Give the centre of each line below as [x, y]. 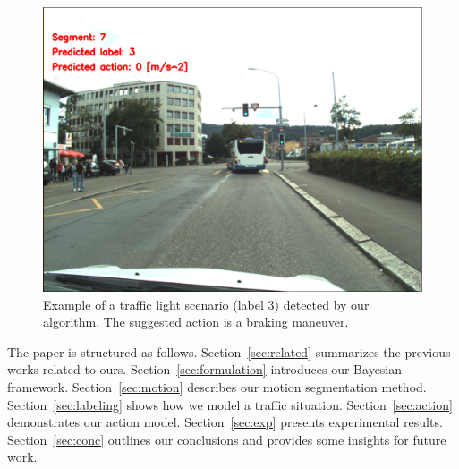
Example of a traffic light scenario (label [153, 304]
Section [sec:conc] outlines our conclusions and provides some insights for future [227, 439]
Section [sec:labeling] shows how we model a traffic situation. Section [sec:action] [230, 404]
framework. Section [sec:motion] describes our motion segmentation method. [217, 386]
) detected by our [322, 304]
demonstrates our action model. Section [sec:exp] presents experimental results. [225, 422]
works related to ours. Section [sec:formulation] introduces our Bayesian [205, 369]
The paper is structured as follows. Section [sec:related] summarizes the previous [229, 351]
